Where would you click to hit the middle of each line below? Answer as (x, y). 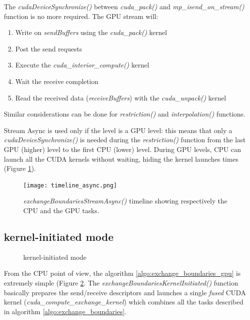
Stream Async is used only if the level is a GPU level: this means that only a (118, 130)
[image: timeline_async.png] (70, 185)
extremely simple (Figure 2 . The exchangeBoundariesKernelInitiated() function (121, 282)
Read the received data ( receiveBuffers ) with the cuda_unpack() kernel (121, 97)
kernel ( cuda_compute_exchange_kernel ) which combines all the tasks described (124, 302)
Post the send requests (49, 48)
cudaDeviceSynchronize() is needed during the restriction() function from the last (125, 140)
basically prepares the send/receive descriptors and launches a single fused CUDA (125, 292)
